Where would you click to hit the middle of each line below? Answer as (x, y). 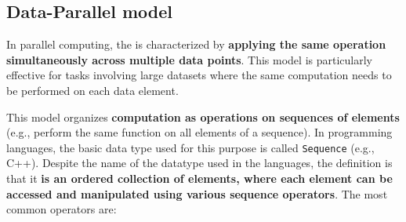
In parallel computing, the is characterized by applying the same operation (196, 44)
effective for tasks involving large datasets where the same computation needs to (199, 75)
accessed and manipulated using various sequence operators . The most (197, 193)
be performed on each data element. (92, 90)
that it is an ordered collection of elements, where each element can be (199, 178)
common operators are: (62, 209)
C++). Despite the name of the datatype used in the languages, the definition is (199, 163)
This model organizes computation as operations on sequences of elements (203, 116)
